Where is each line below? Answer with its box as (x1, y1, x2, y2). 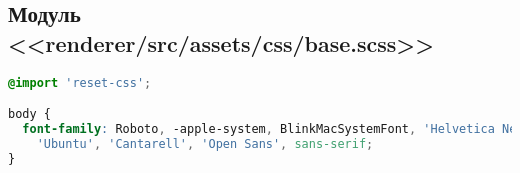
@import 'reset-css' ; (8, 75, 152, 90)
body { (8, 107, 51, 122)
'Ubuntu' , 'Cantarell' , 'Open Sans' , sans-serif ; (36, 136, 374, 151)
